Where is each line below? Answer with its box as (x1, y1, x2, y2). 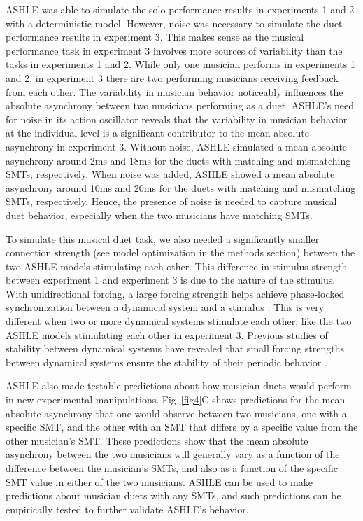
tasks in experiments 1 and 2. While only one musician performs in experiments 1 (6, 57, 355, 71)
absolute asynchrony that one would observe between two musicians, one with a (6, 405, 347, 420)
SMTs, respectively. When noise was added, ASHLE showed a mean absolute (6, 167, 335, 181)
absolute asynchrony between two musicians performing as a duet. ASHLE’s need (6, 98, 354, 113)
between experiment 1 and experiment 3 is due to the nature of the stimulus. (6, 272, 336, 287)
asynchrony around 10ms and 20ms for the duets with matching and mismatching (6, 180, 356, 195)
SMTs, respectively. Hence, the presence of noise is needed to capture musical (6, 194, 337, 209)
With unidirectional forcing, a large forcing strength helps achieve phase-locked (6, 286, 345, 300)
